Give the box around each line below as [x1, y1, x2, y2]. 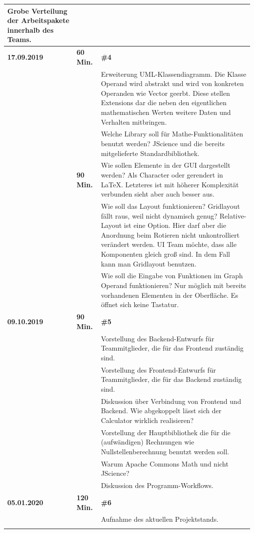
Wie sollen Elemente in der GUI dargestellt [101, 160, 231, 170]
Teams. [7, 34, 32, 44]
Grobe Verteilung [7, 5, 67, 16]
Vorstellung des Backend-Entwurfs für [101, 333, 214, 343]
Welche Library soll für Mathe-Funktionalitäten [101, 129, 243, 139]
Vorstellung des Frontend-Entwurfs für [101, 364, 216, 375]
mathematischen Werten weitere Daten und [101, 107, 231, 117]
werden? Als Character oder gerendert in [101, 170, 223, 179]
